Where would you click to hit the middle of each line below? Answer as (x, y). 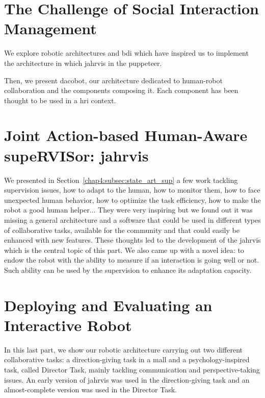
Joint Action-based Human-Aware (126, 135)
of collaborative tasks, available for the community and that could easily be (122, 230)
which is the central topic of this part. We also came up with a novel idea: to (124, 250)
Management (50, 28)
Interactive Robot (68, 325)
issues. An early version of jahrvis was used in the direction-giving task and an (127, 379)
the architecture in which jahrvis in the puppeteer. (83, 63)
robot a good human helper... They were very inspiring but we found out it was (128, 210)
